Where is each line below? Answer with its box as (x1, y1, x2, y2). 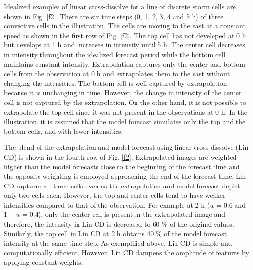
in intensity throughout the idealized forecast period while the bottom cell (4, 49, 226, 59)
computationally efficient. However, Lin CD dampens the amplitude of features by (4, 247, 249, 257)
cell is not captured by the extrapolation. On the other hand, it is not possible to (4, 97, 247, 107)
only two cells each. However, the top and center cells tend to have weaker (4, 190, 226, 200)
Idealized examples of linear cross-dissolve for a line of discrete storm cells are (4, 1, 236, 11)
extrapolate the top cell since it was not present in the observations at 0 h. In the (4, 106, 248, 117)
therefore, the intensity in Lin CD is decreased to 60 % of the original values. (4, 219, 234, 229)
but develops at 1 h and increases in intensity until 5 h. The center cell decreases (4, 40, 245, 50)
